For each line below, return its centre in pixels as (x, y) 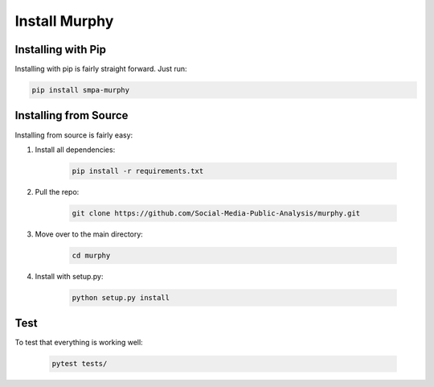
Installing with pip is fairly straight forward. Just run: (101, 69)
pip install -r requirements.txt (138, 171)
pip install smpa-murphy (81, 90)
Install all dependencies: (75, 150)
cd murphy (91, 255)
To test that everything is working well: (79, 343)
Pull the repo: (57, 191)
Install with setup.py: (69, 276)
